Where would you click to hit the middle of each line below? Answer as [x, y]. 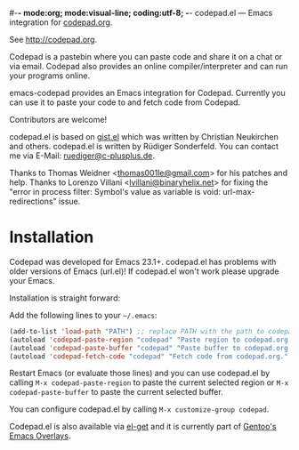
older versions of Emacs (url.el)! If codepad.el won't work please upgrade [144, 271]
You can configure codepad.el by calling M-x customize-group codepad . [139, 409]
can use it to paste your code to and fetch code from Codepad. [125, 102]
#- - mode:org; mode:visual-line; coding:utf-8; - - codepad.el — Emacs [141, 13]
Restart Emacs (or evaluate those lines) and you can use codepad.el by [140, 374]
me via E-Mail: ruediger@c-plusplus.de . [82, 156]
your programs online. [50, 76]
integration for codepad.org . [61, 22]
